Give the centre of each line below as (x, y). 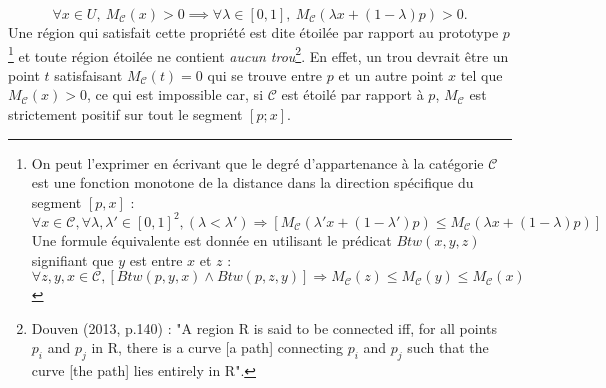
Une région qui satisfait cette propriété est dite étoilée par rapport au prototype (253, 32)
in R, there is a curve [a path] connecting (217, 347)
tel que (481, 74)
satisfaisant (88, 74)
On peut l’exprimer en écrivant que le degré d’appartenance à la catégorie (257, 162)
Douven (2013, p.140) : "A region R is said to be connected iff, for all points (264, 327)
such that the (448, 347)
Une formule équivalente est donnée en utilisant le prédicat (211, 239)
